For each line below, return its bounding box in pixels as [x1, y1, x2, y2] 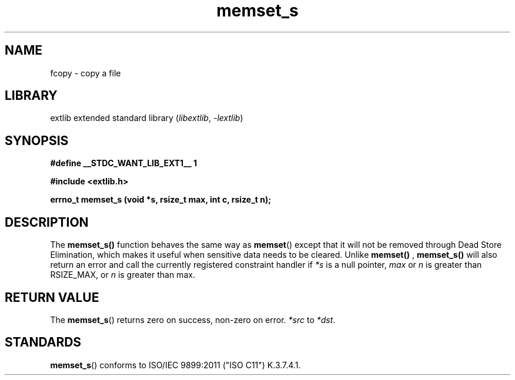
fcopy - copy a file [50, 68, 121, 78]
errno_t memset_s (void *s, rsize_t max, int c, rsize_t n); [50, 194, 272, 205]
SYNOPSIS [5, 133, 69, 148]
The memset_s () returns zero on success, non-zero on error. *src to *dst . [50, 314, 336, 325]
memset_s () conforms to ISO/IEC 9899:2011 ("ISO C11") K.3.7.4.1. [50, 359, 301, 370]
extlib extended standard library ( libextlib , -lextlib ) [50, 113, 243, 123]
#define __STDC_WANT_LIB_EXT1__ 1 [50, 158, 197, 169]
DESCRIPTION [5, 214, 89, 230]
